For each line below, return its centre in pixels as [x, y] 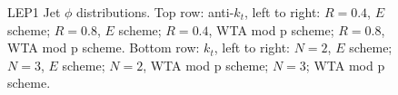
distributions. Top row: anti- [155, 12]
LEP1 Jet [34, 12]
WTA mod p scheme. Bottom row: [104, 47]
